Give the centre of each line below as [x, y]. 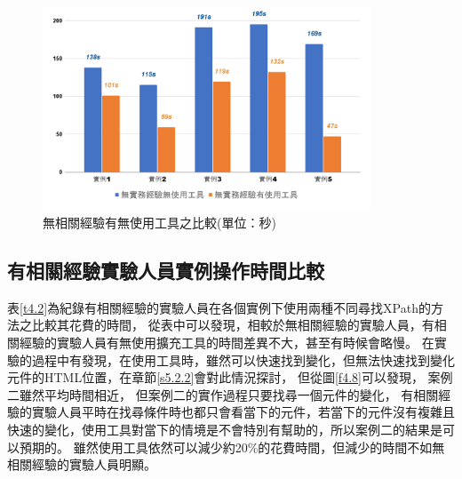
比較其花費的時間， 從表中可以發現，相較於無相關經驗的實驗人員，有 [233, 325]
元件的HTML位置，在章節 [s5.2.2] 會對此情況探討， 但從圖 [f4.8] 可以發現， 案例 [230, 377]
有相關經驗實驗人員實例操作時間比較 [166, 270]
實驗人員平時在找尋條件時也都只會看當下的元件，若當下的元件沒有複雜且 [243, 412]
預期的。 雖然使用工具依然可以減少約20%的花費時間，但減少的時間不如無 [232, 447]
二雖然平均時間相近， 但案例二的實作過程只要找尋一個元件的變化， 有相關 [223, 394]
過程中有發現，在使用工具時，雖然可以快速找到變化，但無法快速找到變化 [243, 359]
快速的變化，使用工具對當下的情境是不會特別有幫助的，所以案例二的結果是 [225, 429]
